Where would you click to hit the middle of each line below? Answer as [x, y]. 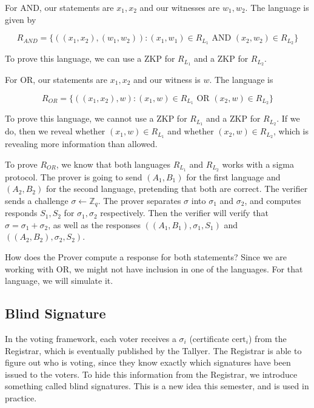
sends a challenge [37, 200]
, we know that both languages [113, 164]
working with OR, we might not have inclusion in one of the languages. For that [154, 268]
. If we [288, 118]
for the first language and [233, 176]
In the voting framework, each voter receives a [91, 338]
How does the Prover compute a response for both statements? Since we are [146, 256]
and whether [191, 131]
